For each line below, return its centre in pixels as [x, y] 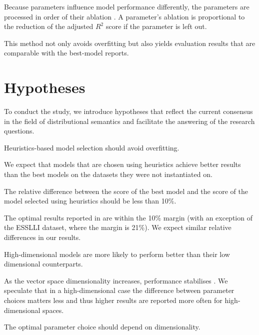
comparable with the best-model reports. [66, 53]
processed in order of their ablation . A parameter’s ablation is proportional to [124, 16]
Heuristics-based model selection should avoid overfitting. [92, 147]
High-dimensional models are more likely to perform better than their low [117, 254]
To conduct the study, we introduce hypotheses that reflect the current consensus [128, 111]
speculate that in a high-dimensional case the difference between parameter [119, 290]
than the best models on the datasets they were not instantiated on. [108, 174]
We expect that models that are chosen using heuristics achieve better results [122, 164]
